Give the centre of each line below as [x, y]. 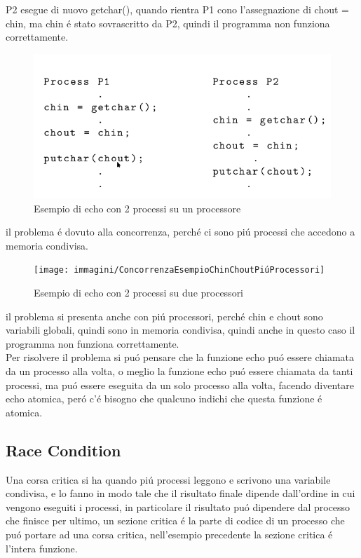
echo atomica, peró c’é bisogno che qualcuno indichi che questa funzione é [164, 399]
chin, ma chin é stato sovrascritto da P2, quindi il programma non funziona [168, 23]
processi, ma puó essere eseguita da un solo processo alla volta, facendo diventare [180, 385]
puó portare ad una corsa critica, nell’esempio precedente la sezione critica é [169, 535]
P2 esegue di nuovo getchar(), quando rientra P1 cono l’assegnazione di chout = [177, 9]
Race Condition [63, 450]
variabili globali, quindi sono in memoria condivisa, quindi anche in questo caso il [180, 330]
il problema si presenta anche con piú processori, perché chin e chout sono [164, 316]
